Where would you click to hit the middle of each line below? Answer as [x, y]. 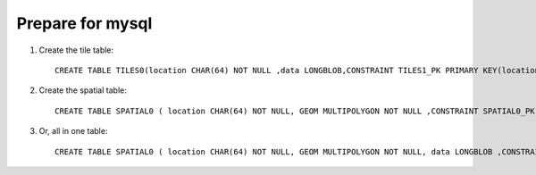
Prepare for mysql [84, 23]
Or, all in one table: [73, 131]
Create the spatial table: [83, 90]
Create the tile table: [76, 50]
